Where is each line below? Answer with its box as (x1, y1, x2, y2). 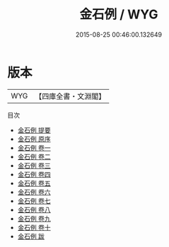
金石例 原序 (17, 134, 51, 143)
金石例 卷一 (17, 143, 51, 152)
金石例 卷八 (17, 205, 51, 214)
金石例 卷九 (17, 214, 51, 223)
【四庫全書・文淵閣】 (35, 91, 106, 101)
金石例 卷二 (17, 152, 51, 161)
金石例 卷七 (17, 196, 51, 205)
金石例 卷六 (17, 188, 51, 196)
